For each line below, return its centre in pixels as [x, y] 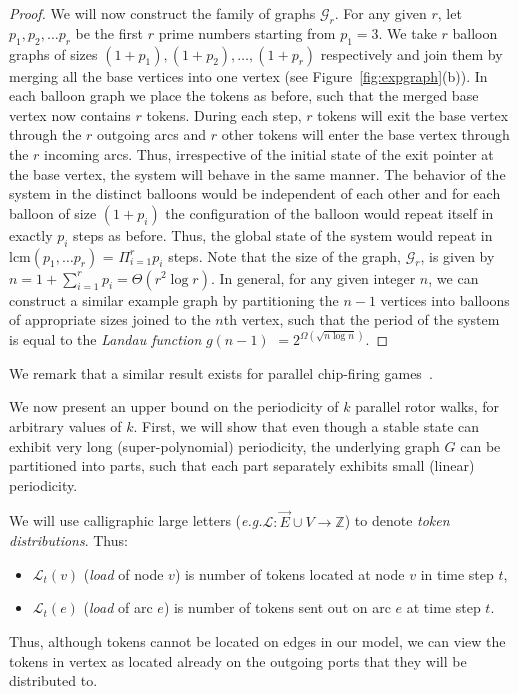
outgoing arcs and [152, 134]
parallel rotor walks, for [427, 406]
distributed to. [53, 680]
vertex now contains [70, 114]
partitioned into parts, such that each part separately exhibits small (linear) [242, 465]
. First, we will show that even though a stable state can [306, 425]
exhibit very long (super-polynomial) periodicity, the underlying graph [224, 445]
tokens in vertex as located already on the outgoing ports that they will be [238, 660]
